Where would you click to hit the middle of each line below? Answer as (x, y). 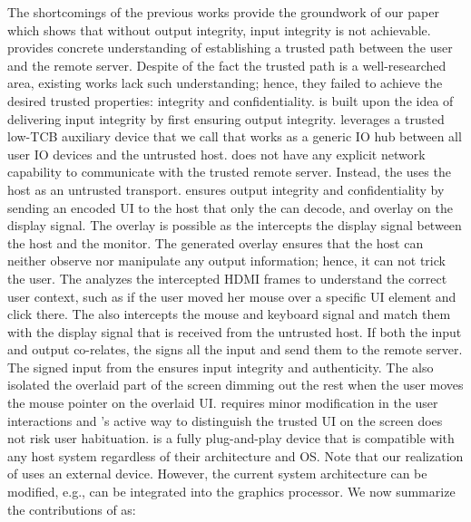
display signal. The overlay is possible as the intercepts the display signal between (235, 225)
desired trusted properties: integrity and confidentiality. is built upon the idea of (231, 100)
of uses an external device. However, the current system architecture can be (217, 474)
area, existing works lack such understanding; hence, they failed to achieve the (225, 83)
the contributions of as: (72, 509)
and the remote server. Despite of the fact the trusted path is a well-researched (227, 65)
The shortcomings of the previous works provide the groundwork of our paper (223, 12)
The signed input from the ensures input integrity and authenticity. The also (221, 367)
